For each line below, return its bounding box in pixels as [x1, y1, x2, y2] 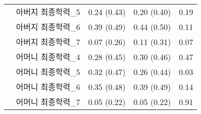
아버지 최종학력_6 [16, 21, 80, 32]
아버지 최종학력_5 [16, 6, 80, 17]
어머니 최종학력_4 [16, 51, 80, 62]
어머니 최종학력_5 [16, 66, 80, 77]
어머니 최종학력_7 [16, 96, 80, 107]
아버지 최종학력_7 [16, 36, 80, 47]
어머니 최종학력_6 [16, 81, 80, 92]
